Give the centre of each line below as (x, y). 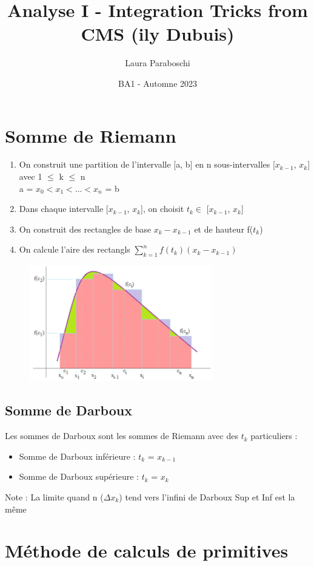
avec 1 (31, 176)
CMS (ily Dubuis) (158, 34)
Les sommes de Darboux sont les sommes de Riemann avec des (122, 436)
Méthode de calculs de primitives (147, 551)
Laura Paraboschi (158, 63)
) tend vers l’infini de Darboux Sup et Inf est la (207, 496)
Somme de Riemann (91, 135)
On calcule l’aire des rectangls (75, 249)
